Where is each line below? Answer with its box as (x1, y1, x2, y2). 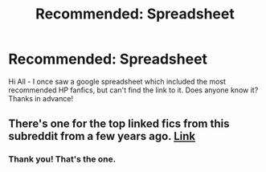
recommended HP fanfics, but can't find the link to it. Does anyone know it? (8, 85, 259, 95)
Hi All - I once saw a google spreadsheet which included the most (8, 76, 227, 86)
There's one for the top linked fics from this (8, 117, 230, 131)
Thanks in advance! (8, 93, 74, 103)
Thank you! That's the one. (8, 154, 117, 165)
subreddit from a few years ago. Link (8, 129, 195, 143)
